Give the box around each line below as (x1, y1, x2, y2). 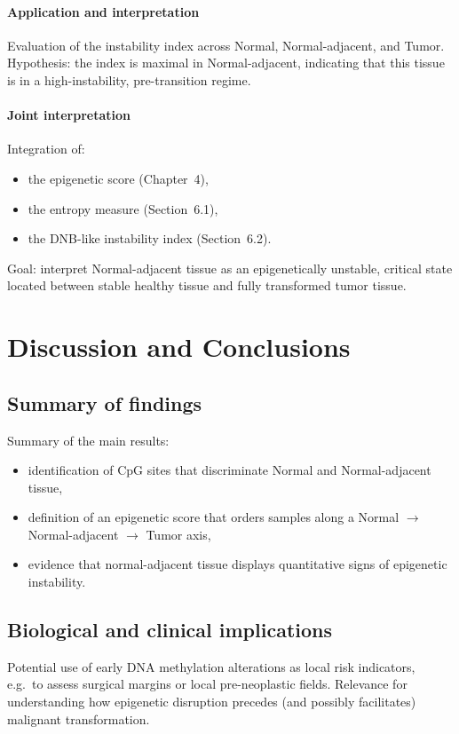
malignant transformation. (7, 709, 150, 728)
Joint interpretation (7, 106, 131, 124)
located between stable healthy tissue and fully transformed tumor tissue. (7, 276, 407, 295)
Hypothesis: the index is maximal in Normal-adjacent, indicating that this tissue (7, 53, 445, 72)
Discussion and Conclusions (7, 328, 351, 365)
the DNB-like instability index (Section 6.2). (28, 229, 272, 248)
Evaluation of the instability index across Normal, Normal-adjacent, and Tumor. (7, 36, 445, 54)
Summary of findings (7, 389, 202, 416)
